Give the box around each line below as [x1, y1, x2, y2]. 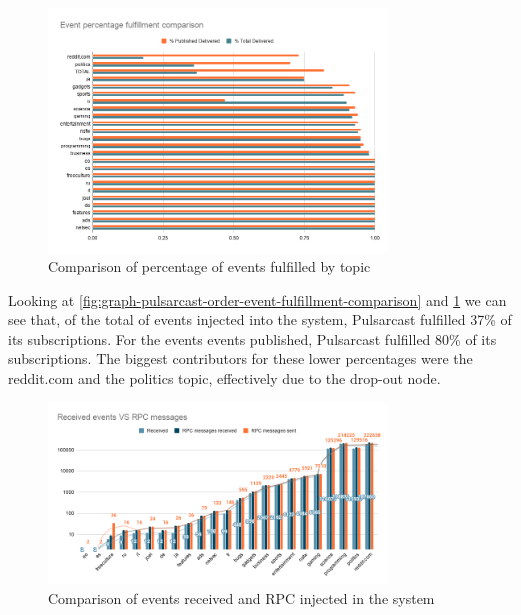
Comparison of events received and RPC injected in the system [48, 587, 435, 608]
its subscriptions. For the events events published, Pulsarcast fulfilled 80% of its [8, 328, 497, 349]
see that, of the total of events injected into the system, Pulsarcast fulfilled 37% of [8, 309, 512, 330]
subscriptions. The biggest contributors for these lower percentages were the [8, 348, 473, 369]
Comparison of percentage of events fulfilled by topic [48, 256, 371, 277]
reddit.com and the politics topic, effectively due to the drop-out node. [8, 368, 441, 389]
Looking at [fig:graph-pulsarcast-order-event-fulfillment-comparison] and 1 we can [8, 289, 507, 310]
